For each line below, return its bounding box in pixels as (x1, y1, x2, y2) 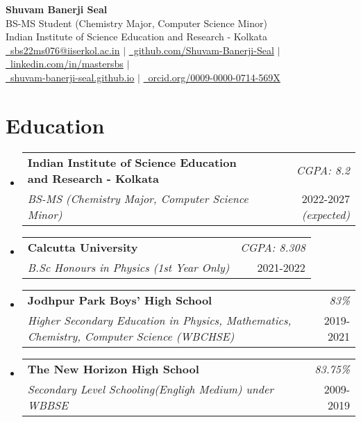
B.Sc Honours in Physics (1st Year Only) (27, 259, 230, 275)
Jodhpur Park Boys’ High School (27, 291, 212, 308)
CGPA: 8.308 (240, 238, 305, 255)
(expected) (301, 206, 350, 222)
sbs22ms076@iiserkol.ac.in (10, 42, 120, 57)
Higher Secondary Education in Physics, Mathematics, (27, 311, 292, 328)
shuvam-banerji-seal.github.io (10, 70, 135, 84)
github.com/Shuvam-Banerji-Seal (133, 42, 274, 57)
